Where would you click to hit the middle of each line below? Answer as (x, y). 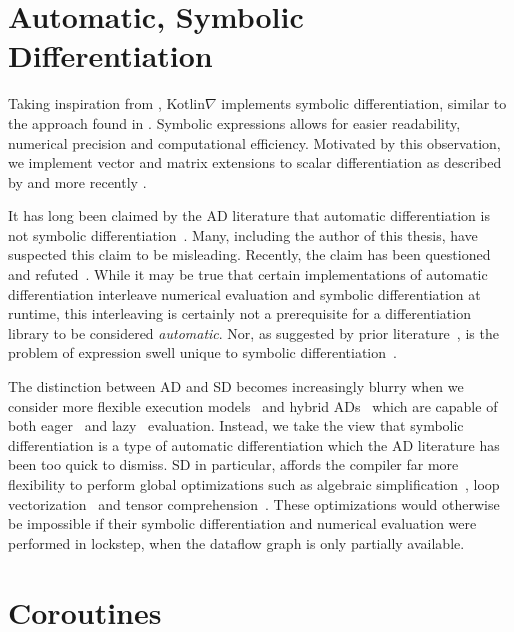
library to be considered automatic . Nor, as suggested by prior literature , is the (253, 332)
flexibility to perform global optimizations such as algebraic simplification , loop (254, 484)
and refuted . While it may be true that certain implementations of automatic (248, 274)
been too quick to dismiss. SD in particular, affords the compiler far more (233, 464)
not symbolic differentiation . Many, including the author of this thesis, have (243, 234)
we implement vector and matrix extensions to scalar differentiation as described (255, 162)
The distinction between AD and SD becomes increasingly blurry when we (236, 386)
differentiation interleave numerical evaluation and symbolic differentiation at (244, 293)
